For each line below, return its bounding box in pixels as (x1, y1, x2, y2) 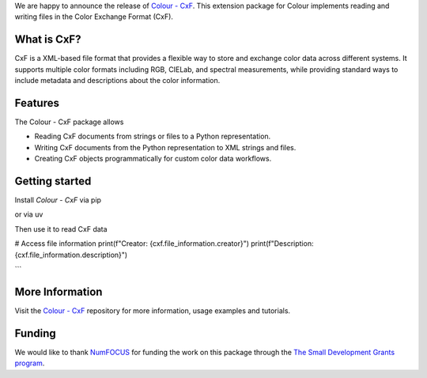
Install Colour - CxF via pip (14, 195, 102, 205)
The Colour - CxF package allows (14, 117, 124, 127)
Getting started (14, 174, 92, 187)
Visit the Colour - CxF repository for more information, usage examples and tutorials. (14, 305, 291, 316)
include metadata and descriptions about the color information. (14, 76, 221, 85)
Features (14, 96, 59, 110)
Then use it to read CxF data (14, 224, 108, 233)
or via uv (14, 210, 43, 219)
